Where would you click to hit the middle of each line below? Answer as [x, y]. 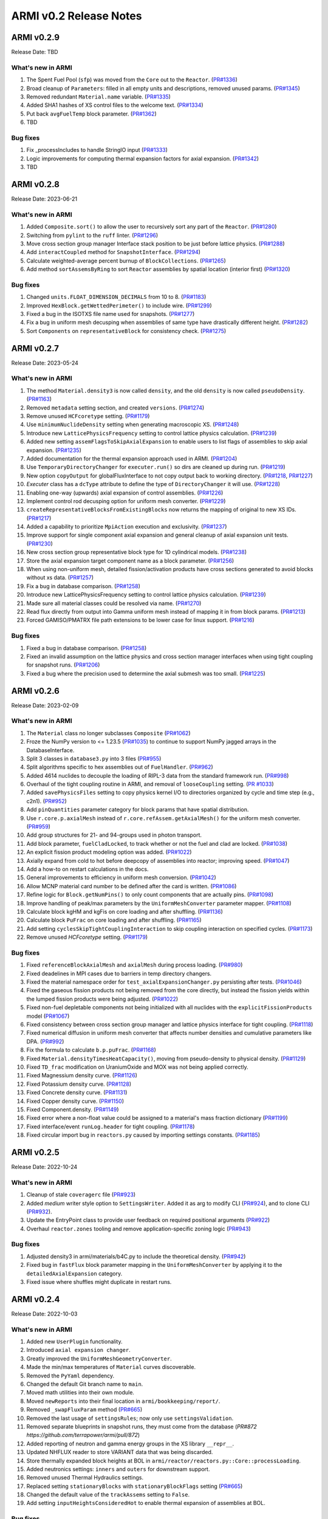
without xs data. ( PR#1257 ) [60, 578]
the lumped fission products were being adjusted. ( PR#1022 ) [102, 999]
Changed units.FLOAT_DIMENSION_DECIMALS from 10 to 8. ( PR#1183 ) [116, 297]
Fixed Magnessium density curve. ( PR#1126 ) [82, 1075]
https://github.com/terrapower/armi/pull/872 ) [83, 1435]
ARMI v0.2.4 [36, 1299]
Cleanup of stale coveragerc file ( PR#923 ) [81, 1195]
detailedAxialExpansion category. [74, 1274]
